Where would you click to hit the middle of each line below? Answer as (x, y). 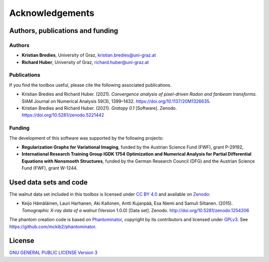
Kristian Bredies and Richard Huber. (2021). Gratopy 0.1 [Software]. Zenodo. (99, 108)
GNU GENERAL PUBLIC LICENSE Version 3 (53, 253)
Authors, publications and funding (64, 31)
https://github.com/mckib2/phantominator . (53, 227)
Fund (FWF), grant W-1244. (50, 168)
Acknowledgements (52, 13)
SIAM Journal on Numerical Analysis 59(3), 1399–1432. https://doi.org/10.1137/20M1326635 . (116, 101)
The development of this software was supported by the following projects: (86, 138)
